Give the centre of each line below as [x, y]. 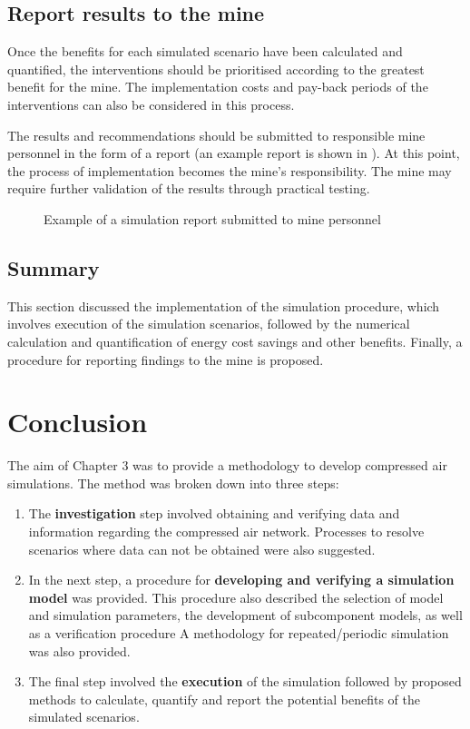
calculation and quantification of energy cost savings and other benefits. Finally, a [235, 341]
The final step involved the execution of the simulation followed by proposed [245, 681]
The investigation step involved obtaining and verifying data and [214, 513]
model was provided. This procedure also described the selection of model [236, 597]
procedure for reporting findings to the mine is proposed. [166, 359]
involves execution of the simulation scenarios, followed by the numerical [209, 324]
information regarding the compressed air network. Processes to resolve [226, 532]
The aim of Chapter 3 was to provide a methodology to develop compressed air [227, 465]
